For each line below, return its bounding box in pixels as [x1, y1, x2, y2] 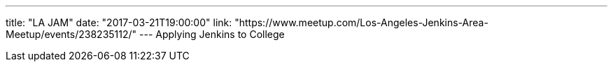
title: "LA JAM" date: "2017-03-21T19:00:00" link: [6, 17, 232, 28]
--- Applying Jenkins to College [139, 28, 285, 40]
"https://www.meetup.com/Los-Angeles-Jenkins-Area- [234, 17, 488, 28]
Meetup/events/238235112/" [6, 28, 137, 40]
